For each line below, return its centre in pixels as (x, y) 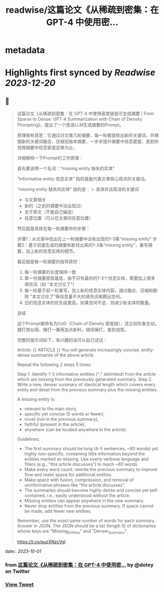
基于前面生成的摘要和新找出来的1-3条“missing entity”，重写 (88, 245)
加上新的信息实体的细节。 (51, 251)
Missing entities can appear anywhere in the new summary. (84, 501)
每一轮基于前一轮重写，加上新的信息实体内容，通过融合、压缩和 (89, 290)
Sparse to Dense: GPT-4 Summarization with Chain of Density (80, 119)
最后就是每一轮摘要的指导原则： (49, 262)
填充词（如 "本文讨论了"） (51, 284)
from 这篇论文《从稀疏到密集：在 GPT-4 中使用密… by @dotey (79, 565)
